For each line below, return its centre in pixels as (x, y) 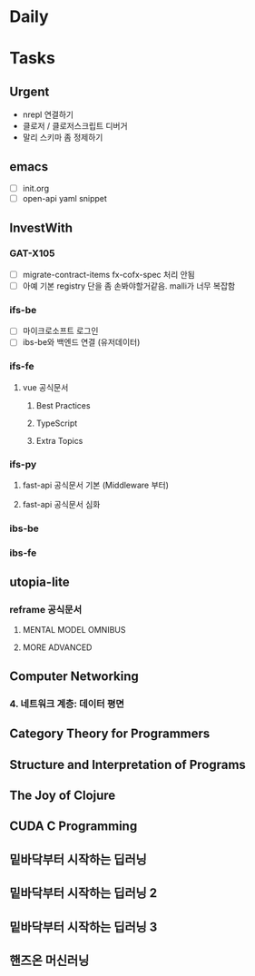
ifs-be (23, 310)
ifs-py (23, 464)
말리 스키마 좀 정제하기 (63, 137)
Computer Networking (74, 676)
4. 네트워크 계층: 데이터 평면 (67, 704)
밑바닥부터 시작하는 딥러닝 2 (83, 893)
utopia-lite (39, 582)
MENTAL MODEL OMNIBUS (74, 630)
